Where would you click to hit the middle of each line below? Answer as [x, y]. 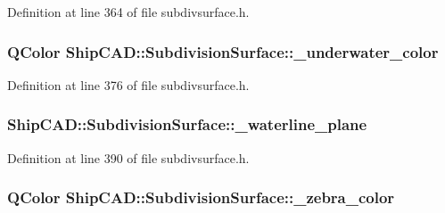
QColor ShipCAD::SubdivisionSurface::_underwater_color [223, 51]
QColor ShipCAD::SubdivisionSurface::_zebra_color [201, 197]
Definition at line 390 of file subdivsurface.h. [128, 157]
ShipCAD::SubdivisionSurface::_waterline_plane [187, 124]
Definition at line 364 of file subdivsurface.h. [128, 12]
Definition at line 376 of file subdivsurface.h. [128, 84]
